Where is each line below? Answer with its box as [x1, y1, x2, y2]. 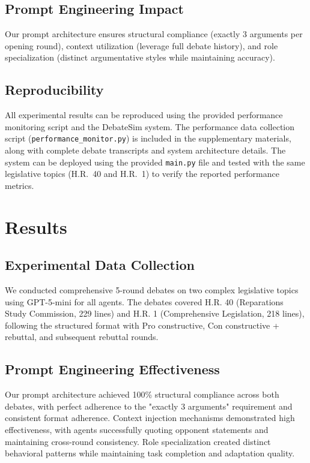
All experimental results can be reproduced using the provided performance [5, 109, 283, 121]
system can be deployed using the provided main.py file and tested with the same [5, 155, 305, 168]
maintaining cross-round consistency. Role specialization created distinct [5, 435, 271, 447]
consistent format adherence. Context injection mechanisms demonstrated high [5, 411, 295, 424]
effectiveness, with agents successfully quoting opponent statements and [5, 423, 269, 435]
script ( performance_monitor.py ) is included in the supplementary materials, [5, 132, 291, 145]
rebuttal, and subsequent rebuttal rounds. [5, 330, 159, 343]
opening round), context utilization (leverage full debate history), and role [5, 39, 278, 52]
